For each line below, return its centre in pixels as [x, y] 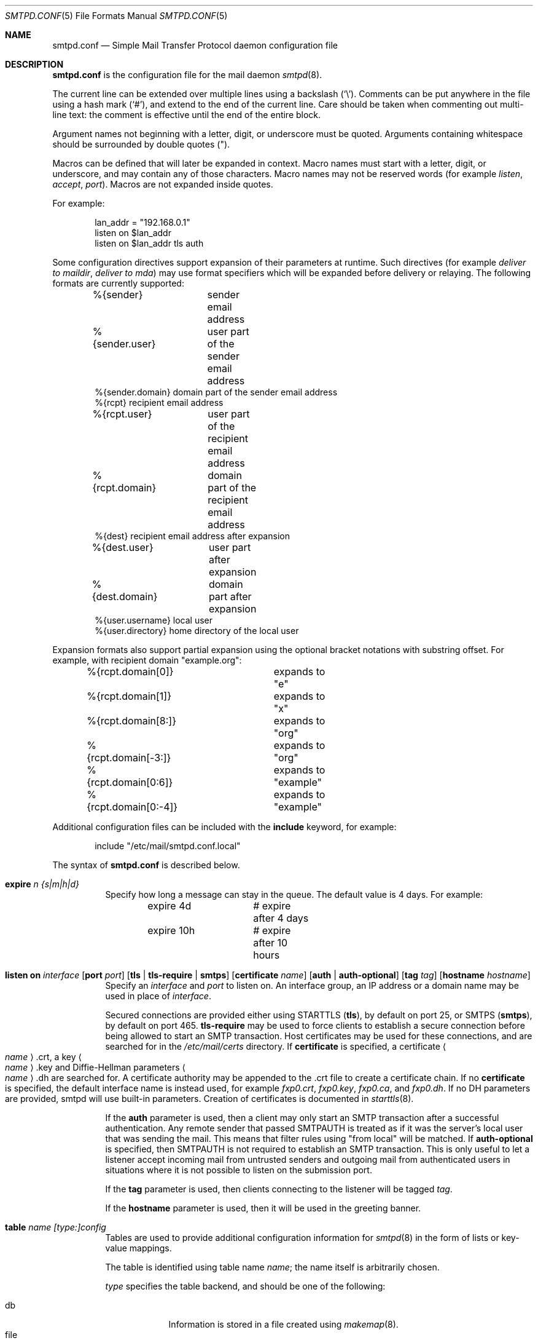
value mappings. [138, 1248]
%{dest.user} [123, 547]
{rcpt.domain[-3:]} [129, 758]
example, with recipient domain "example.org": [147, 660]
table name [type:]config [56, 1227]
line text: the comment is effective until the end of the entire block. [187, 115]
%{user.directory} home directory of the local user [197, 631]
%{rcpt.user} [122, 414]
